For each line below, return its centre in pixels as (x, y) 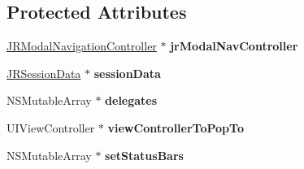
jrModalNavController (234, 46)
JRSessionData (44, 73)
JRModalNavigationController (82, 46)
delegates (131, 100)
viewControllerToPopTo (176, 127)
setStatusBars (144, 155)
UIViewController (51, 127)
